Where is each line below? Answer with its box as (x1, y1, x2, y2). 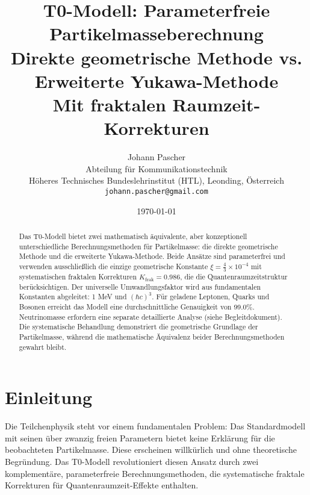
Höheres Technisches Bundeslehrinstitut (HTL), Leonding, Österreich (29, 174, 284, 187)
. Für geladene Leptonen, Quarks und (152, 291, 270, 302)
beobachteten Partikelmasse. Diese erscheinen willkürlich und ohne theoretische (5, 443, 297, 456)
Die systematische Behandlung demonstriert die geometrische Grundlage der (19, 322, 258, 332)
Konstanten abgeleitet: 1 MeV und (19, 291, 127, 302)
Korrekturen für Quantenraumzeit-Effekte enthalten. (5, 479, 199, 491)
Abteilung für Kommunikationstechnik (85, 162, 228, 175)
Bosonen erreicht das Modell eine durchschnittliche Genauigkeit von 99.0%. (19, 301, 255, 311)
